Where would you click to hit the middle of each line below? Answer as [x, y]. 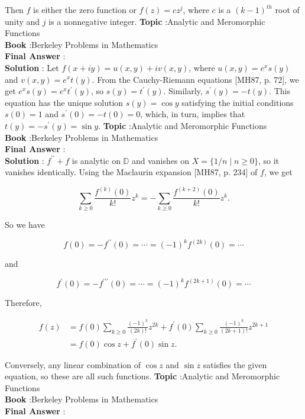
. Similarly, [183, 91]
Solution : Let [32, 67]
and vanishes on [160, 160]
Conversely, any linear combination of [73, 364]
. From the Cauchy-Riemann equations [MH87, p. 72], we [195, 79]
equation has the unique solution [64, 102]
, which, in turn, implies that [193, 114]
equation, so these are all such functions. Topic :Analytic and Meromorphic [142, 376]
